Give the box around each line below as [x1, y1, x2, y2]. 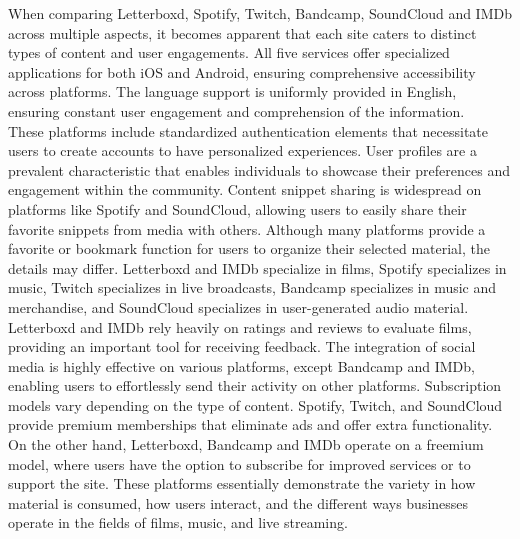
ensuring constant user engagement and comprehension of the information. [8, 100, 465, 121]
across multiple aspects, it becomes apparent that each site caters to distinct [8, 22, 477, 43]
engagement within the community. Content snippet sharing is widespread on [8, 179, 482, 200]
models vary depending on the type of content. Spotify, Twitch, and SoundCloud [8, 394, 503, 415]
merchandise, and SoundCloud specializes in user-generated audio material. [8, 296, 469, 317]
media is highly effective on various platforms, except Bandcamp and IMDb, [8, 355, 475, 376]
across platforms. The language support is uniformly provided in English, [8, 81, 457, 102]
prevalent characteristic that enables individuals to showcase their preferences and [8, 159, 510, 180]
